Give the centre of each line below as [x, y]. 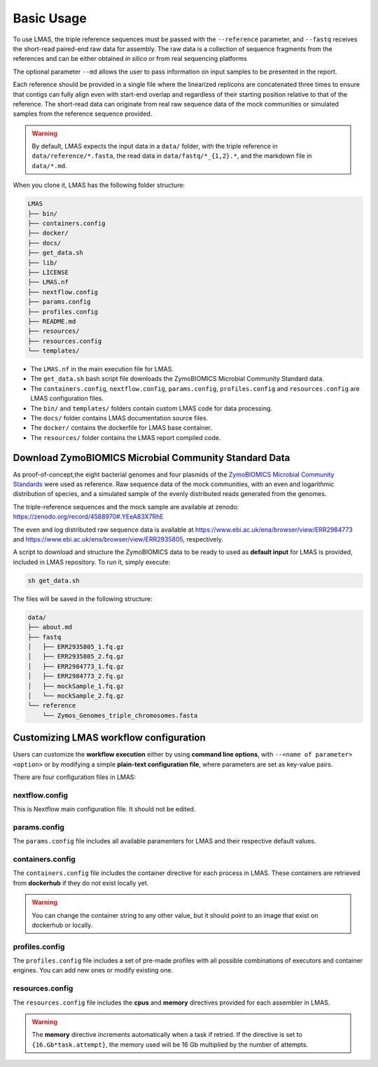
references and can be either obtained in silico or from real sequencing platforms [130, 59]
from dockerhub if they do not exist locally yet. [81, 883]
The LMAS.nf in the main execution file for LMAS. [102, 369]
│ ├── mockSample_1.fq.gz [76, 686]
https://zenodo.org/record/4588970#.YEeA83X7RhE [88, 517]
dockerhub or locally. [62, 925]
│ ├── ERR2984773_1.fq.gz [76, 666]
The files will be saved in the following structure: [83, 598]
